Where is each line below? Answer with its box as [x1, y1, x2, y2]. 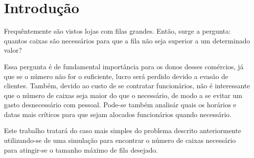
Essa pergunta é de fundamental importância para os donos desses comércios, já [4, 61, 244, 71]
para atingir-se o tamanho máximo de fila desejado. [4, 144, 158, 155]
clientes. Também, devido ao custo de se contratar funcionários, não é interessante [4, 80, 250, 91]
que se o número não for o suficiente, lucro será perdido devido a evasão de [4, 71, 229, 81]
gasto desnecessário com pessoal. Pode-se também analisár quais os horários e [4, 99, 236, 110]
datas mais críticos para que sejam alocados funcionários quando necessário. [4, 109, 231, 119]
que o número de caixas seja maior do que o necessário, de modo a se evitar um [4, 90, 242, 100]
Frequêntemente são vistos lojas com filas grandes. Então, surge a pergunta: [4, 26, 231, 36]
